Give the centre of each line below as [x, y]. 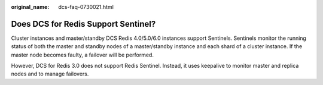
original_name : [30, 7]
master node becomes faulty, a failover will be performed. [82, 55]
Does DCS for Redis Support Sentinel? [83, 24]
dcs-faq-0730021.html [86, 7]
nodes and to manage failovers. [50, 74]
